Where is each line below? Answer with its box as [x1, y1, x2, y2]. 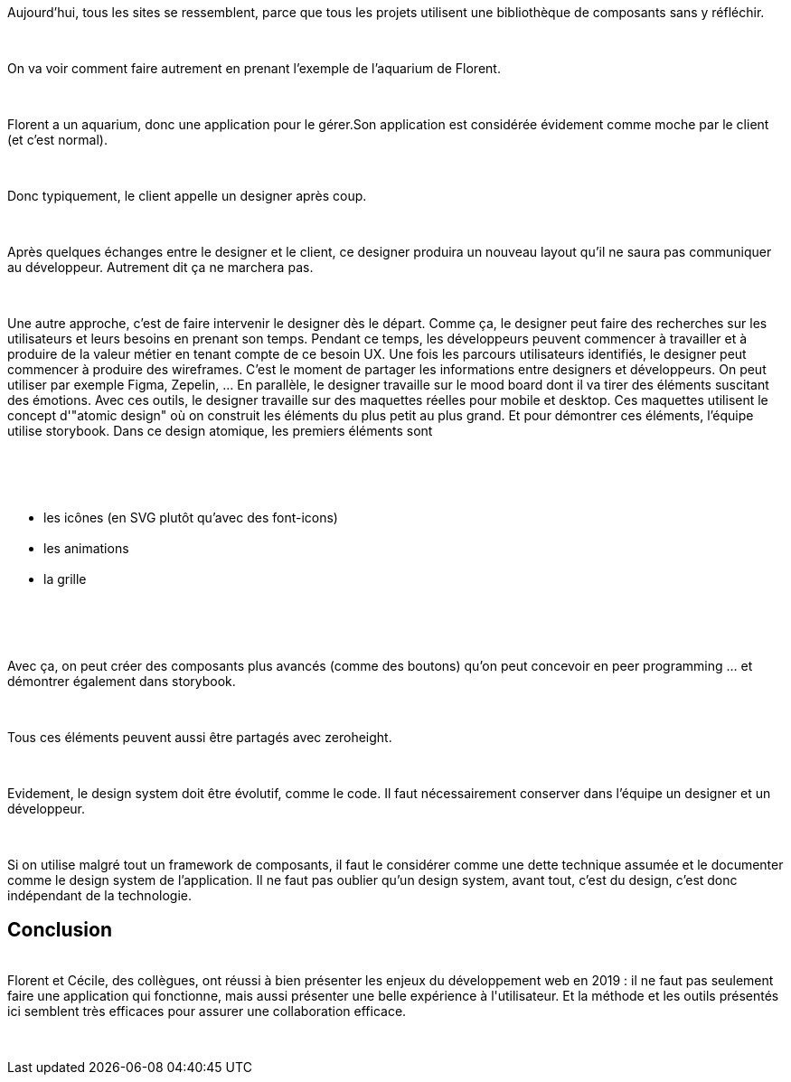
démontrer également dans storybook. [7, 673, 236, 689]
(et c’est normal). [7, 132, 108, 147]
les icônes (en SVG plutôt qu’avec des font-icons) [43, 510, 338, 525]
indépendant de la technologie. [7, 888, 192, 903]
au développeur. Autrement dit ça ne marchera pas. [7, 259, 314, 275]
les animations [43, 541, 129, 556]
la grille [43, 571, 87, 587]
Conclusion [7, 918, 113, 942]
